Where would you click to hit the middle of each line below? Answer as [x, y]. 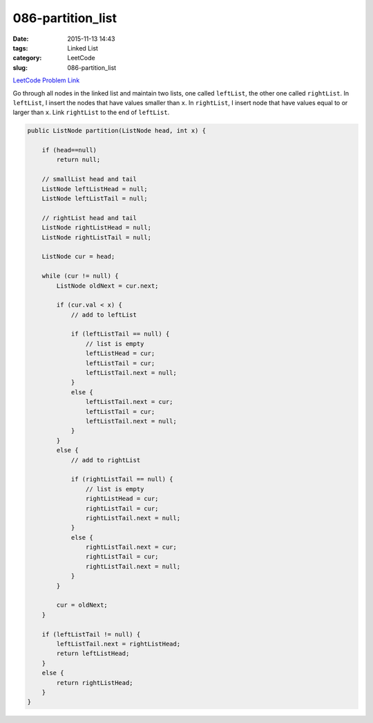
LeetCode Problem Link [46, 80]
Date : [21, 39]
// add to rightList [106, 460]
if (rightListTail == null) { [122, 479]
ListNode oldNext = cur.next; [107, 286]
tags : [20, 48]
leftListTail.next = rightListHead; [118, 644]
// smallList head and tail [89, 179]
